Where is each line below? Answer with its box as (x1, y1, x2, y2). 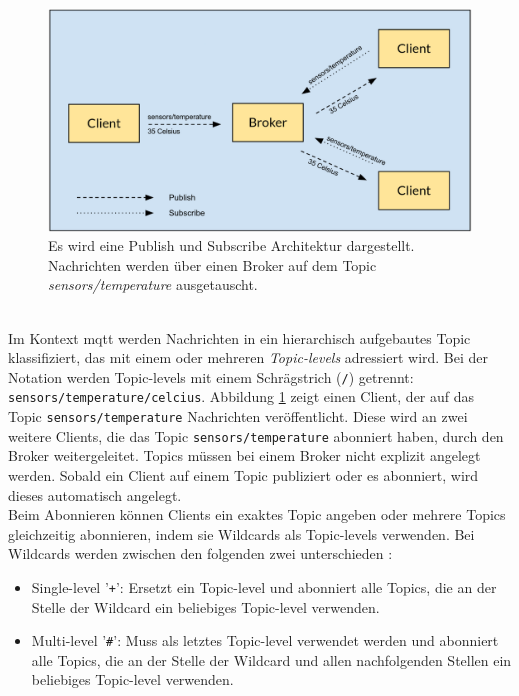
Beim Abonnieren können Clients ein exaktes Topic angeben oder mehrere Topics (8, 504, 506, 525)
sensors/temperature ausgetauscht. (48, 274, 258, 295)
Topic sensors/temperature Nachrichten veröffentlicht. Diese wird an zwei (8, 406, 468, 427)
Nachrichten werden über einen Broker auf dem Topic (48, 254, 377, 275)
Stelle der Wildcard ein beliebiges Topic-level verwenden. (31, 596, 380, 617)
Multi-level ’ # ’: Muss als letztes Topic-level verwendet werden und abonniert (31, 630, 499, 651)
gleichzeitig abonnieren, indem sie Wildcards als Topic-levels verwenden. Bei (8, 523, 475, 544)
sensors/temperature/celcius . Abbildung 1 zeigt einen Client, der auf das (8, 386, 475, 407)
